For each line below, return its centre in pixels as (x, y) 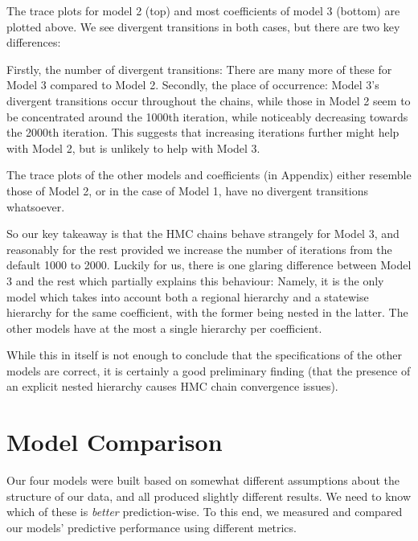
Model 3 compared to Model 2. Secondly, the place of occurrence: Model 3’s (193, 85)
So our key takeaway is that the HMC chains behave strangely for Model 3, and (203, 234)
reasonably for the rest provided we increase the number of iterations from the (199, 249)
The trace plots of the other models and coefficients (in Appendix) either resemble (209, 175)
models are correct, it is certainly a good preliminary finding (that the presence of (209, 370)
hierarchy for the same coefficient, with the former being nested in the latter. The (207, 312)
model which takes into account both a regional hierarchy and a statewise (188, 296)
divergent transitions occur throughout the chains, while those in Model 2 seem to (209, 100)
